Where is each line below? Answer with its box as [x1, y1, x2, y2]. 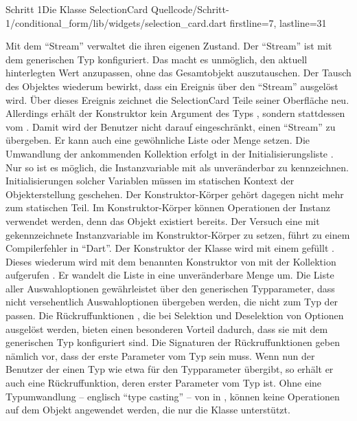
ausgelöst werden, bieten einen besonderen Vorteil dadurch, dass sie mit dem [5, 321, 328, 336]
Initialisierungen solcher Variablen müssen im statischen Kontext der [5, 173, 295, 188]
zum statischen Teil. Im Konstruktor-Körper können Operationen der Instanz [5, 200, 331, 215]
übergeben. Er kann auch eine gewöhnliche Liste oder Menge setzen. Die [5, 133, 310, 147]
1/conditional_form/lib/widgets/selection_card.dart [5, 15, 227, 30]
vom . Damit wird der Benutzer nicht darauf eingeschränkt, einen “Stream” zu [5, 119, 336, 133]
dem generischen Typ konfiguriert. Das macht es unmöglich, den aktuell [5, 52, 308, 66]
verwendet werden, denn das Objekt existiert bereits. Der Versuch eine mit [5, 213, 320, 228]
